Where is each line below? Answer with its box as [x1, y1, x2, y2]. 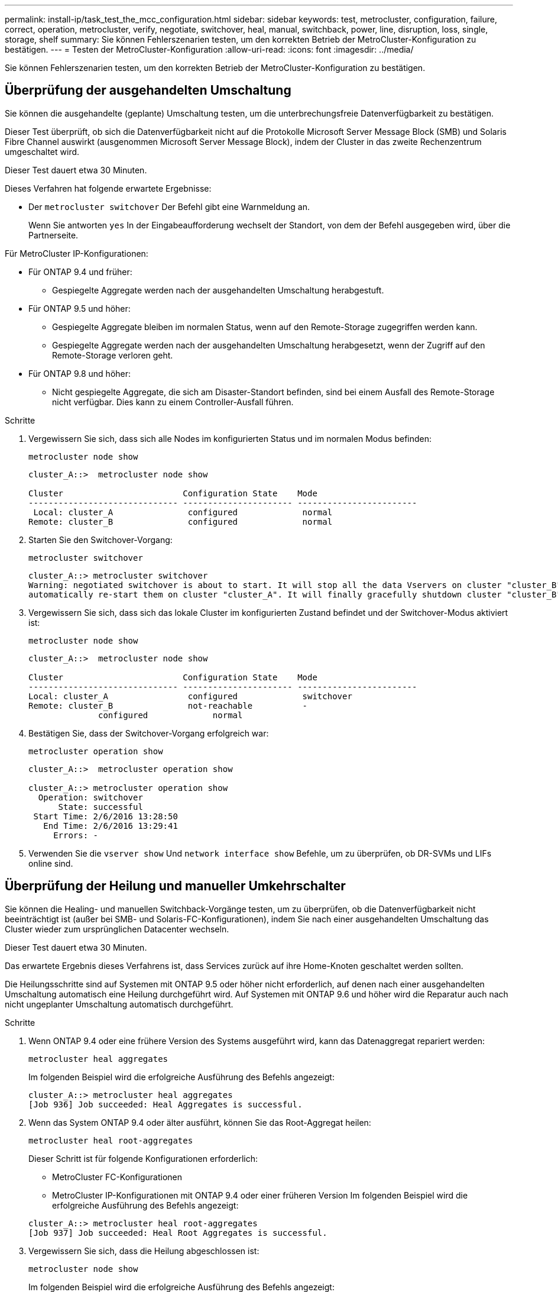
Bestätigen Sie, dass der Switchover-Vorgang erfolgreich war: [28, 728, 269, 738]
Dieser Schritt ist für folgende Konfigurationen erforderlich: [28, 1153, 258, 1164]
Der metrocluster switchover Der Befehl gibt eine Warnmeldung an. [28, 201, 310, 212]
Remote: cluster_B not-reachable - [28, 700, 308, 710]
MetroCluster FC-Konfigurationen [52, 1171, 183, 1182]
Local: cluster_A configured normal [33, 507, 333, 517]
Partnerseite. [28, 230, 79, 240]
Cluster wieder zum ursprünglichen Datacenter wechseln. [5, 923, 229, 934]
